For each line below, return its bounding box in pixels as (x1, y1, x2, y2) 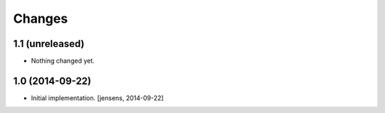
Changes (13, 11, 68, 26)
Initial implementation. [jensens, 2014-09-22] (31, 93, 164, 102)
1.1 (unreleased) (13, 38, 85, 50)
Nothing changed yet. (31, 57, 96, 65)
